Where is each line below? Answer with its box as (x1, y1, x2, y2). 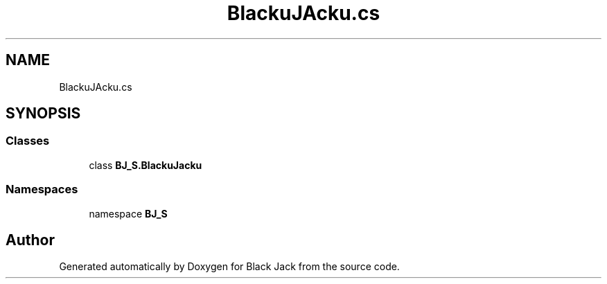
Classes (6, 134, 50, 148)
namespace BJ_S (89, 207, 168, 220)
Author (6, 231, 55, 249)
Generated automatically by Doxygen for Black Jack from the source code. (59, 260, 400, 273)
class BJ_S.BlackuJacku (89, 159, 202, 171)
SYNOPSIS (6, 105, 81, 123)
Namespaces (6, 182, 78, 197)
